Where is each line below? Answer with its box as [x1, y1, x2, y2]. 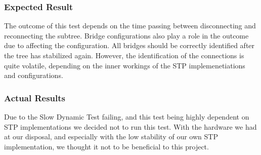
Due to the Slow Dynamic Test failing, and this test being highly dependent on [4, 111, 249, 122]
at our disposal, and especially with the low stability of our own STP [4, 131, 218, 142]
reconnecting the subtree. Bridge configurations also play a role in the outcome [4, 30, 249, 41]
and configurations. [4, 70, 63, 81]
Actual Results [4, 91, 66, 104]
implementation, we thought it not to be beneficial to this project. [4, 141, 209, 151]
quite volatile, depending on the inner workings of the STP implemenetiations [4, 60, 245, 70]
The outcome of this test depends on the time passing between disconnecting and [4, 20, 256, 31]
